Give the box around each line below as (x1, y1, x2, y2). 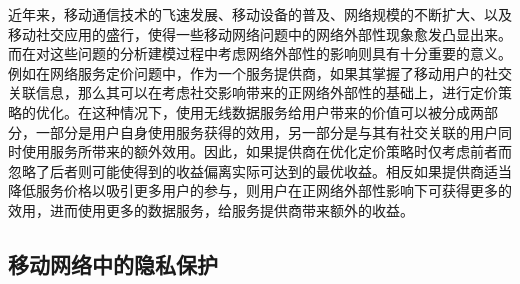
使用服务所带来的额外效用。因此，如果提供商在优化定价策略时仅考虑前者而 (21, 141, 512, 162)
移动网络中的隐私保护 (8, 248, 218, 279)
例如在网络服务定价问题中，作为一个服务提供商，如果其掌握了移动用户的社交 (8, 62, 512, 83)
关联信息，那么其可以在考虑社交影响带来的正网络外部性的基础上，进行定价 (8, 82, 498, 103)
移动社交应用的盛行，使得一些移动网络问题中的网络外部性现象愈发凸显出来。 (8, 23, 512, 44)
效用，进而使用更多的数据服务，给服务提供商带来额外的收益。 (8, 199, 414, 220)
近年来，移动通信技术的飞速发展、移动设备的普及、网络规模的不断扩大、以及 (8, 4, 512, 24)
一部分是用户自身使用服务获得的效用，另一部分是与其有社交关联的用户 (35, 121, 498, 142)
